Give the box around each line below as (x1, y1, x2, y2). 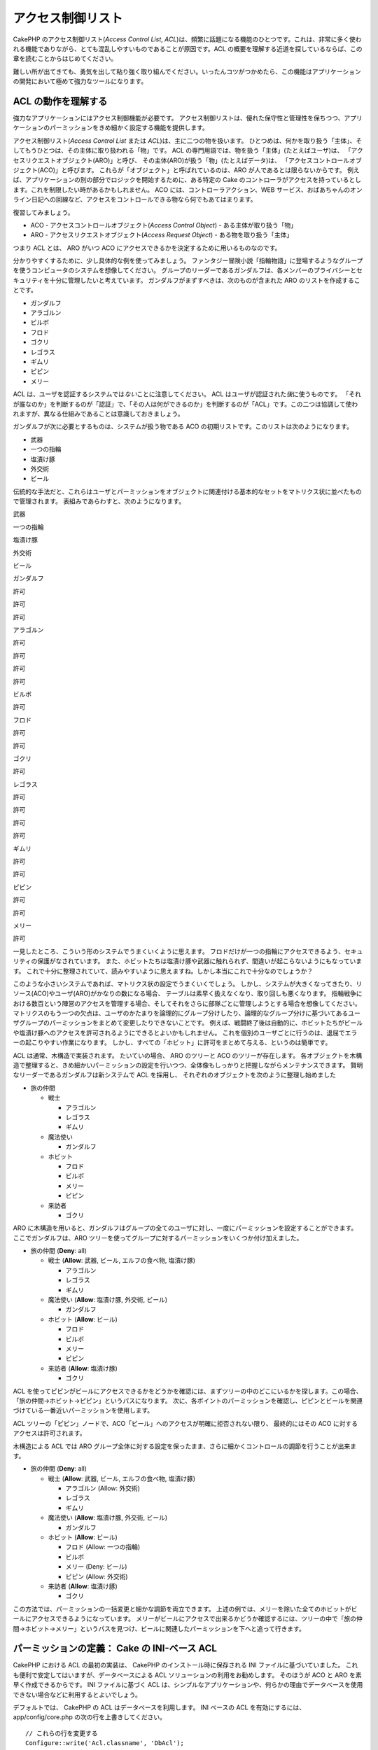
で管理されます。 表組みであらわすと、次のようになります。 (13, 497, 185, 505)
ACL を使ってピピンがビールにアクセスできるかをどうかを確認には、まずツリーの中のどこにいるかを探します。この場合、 (13, 1387, 363, 1395)
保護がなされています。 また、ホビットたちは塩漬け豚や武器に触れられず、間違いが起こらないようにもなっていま (37, 957, 363, 965)
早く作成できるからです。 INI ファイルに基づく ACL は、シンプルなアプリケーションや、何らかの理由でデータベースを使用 (13, 1681, 363, 1689)
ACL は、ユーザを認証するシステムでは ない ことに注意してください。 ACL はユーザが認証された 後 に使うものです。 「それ (13, 390, 362, 398)
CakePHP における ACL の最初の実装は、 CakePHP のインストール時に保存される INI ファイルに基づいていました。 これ (13, 1661, 358, 1669)
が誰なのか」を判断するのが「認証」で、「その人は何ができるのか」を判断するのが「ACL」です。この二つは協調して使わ (13, 400, 358, 408)
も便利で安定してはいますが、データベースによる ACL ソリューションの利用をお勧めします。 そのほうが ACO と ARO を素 (13, 1670, 362, 1679)
